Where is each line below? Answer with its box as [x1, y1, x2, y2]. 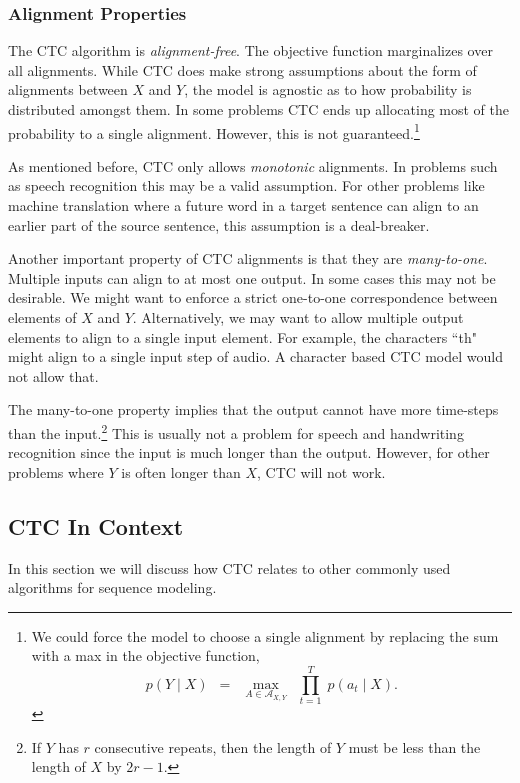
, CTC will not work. [257, 461, 386, 482]
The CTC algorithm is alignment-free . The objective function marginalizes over [8, 40, 493, 61]
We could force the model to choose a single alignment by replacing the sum [31, 625, 499, 646]
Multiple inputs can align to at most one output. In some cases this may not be [8, 267, 496, 288]
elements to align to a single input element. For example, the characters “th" [8, 326, 477, 347]
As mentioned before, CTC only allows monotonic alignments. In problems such [8, 155, 498, 176]
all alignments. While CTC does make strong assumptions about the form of [8, 59, 477, 80]
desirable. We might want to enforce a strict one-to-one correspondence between [8, 287, 498, 308]
